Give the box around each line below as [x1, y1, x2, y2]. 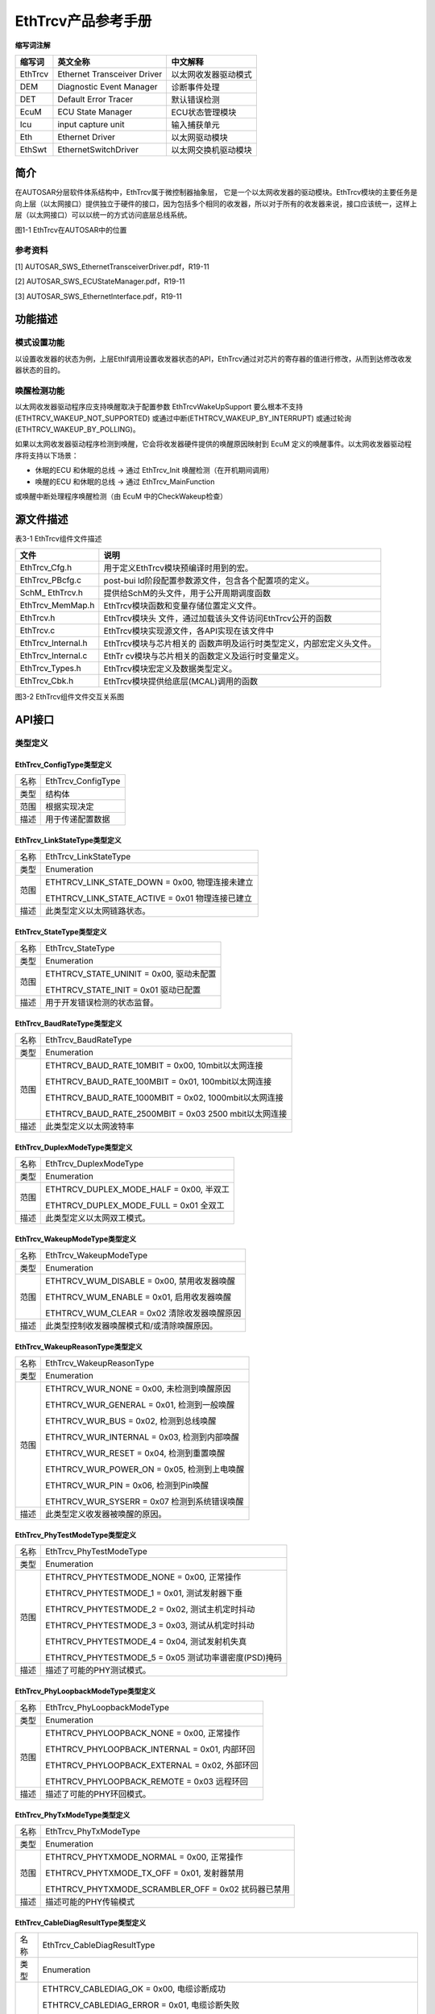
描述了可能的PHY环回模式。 [45, 1788, 151, 1800]
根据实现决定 [45, 802, 94, 813]
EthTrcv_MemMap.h [19, 600, 95, 611]
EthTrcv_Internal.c [19, 650, 88, 661]
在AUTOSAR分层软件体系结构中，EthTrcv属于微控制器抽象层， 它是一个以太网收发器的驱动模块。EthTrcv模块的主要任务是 [14, 188, 418, 197]
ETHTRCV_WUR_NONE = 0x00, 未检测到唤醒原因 [45, 1383, 231, 1394]
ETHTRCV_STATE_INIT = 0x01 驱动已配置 [45, 984, 201, 996]
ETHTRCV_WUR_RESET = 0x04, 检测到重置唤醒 [45, 1448, 226, 1459]
